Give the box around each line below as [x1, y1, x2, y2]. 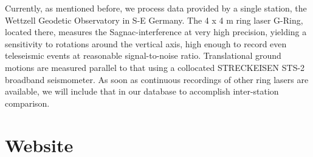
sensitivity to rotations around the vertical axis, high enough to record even [5, 37, 287, 50]
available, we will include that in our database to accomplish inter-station [5, 85, 279, 98]
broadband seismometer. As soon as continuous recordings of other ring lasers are [5, 73, 309, 85]
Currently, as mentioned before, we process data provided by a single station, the [5, 2, 307, 14]
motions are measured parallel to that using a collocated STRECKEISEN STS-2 [5, 61, 305, 73]
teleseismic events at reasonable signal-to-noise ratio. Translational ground [5, 49, 281, 62]
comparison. [5, 96, 50, 109]
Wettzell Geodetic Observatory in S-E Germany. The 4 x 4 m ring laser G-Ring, [5, 13, 303, 26]
